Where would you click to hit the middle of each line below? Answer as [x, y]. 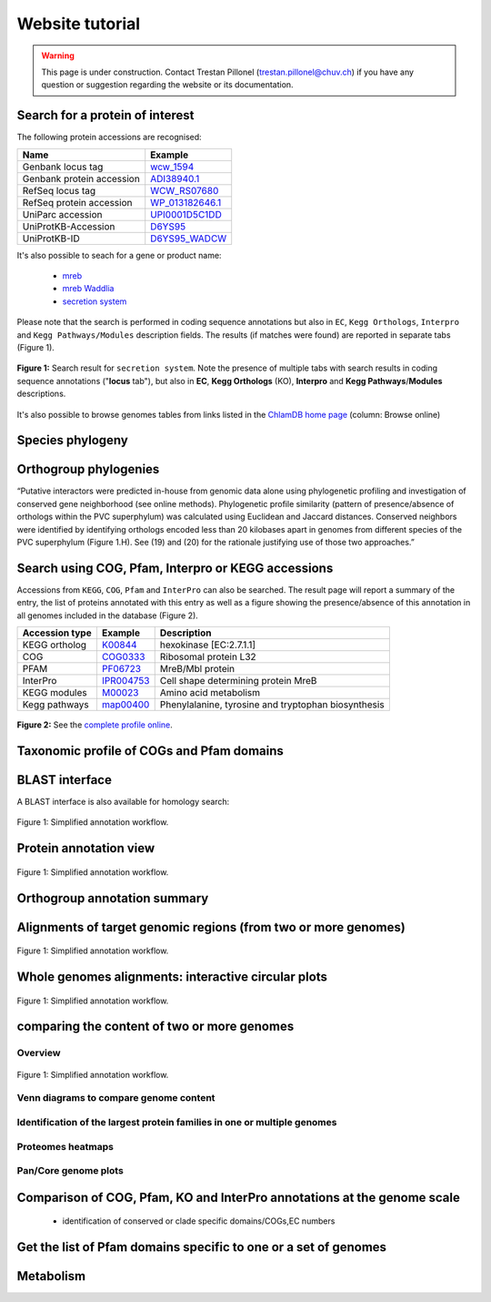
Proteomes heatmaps [65, 1146]
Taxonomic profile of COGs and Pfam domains [150, 751]
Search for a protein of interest [105, 115]
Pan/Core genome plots [70, 1171]
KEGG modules [55, 693]
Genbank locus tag [63, 167]
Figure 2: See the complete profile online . [95, 725]
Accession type [57, 633]
